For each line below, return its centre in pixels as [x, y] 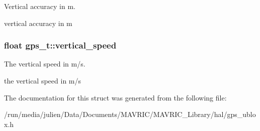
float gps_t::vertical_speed [60, 45]
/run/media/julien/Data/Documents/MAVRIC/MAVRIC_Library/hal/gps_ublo [130, 114]
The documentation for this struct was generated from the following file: [115, 97]
